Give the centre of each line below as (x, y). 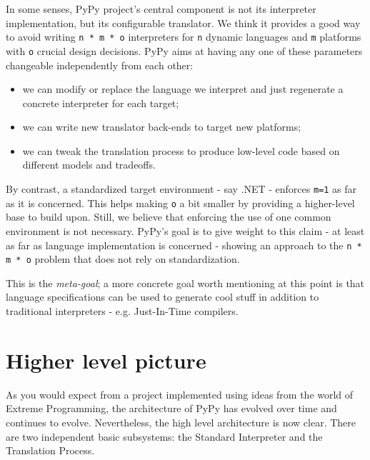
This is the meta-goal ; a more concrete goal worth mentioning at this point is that (185, 282)
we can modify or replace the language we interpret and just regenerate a (183, 89)
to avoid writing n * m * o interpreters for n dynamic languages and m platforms (184, 37)
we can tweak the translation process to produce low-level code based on (181, 150)
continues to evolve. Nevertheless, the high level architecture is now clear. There (181, 422)
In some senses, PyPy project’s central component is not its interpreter (161, 9)
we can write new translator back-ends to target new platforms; (162, 127)
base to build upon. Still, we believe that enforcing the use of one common (169, 217)
